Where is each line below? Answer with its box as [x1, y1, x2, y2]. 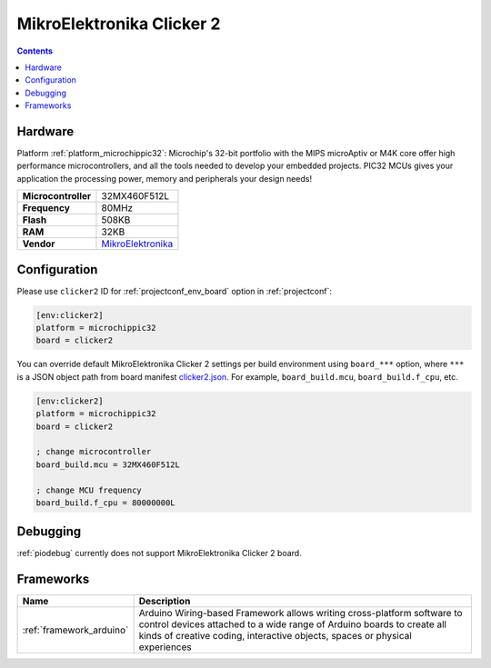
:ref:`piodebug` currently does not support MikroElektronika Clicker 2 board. [16, 548, 302, 559]
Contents [16, 45, 54, 56]
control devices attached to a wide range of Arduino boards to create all [138, 618, 447, 631]
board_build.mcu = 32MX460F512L [35, 459, 181, 470]
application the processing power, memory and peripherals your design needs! [16, 173, 313, 184]
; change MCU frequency [35, 484, 143, 495]
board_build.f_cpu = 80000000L [35, 497, 176, 508]
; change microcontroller [35, 446, 152, 457]
